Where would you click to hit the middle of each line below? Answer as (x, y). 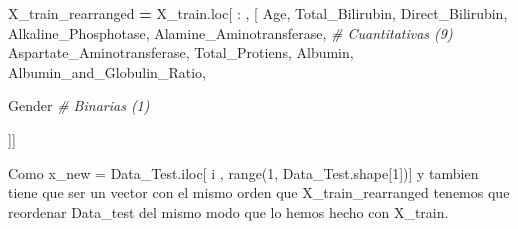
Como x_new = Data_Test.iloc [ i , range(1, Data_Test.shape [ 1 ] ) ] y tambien (243, 172)
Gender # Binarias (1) (79, 105)
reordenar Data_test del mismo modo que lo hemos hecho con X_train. (228, 211)
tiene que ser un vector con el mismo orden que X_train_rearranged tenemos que (259, 192)
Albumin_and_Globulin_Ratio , (107, 71)
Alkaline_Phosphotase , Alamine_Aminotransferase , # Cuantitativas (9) (230, 32)
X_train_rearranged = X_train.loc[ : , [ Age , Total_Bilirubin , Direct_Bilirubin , (258, 13)
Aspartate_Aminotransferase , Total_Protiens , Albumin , (181, 52)
